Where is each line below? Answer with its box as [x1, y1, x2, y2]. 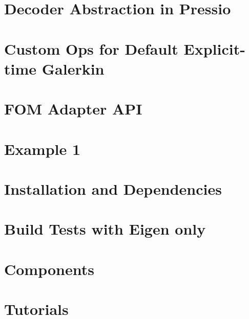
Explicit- [183, 38, 245, 59]
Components [4, 258, 94, 279]
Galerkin [42, 58, 105, 79]
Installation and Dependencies [4, 178, 222, 199]
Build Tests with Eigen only [4, 218, 206, 239]
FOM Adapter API [4, 98, 142, 119]
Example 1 [4, 138, 81, 159]
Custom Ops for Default [4, 38, 178, 59]
